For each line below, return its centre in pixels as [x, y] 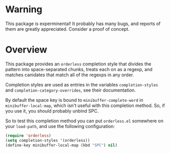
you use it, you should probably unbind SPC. [52, 111]
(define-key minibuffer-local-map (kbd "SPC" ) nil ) [61, 145]
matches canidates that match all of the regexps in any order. [70, 75]
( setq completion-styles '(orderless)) [48, 140]
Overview [26, 50]
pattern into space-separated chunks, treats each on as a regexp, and [79, 69]
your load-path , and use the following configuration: [60, 126]
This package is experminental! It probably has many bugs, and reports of [83, 24]
